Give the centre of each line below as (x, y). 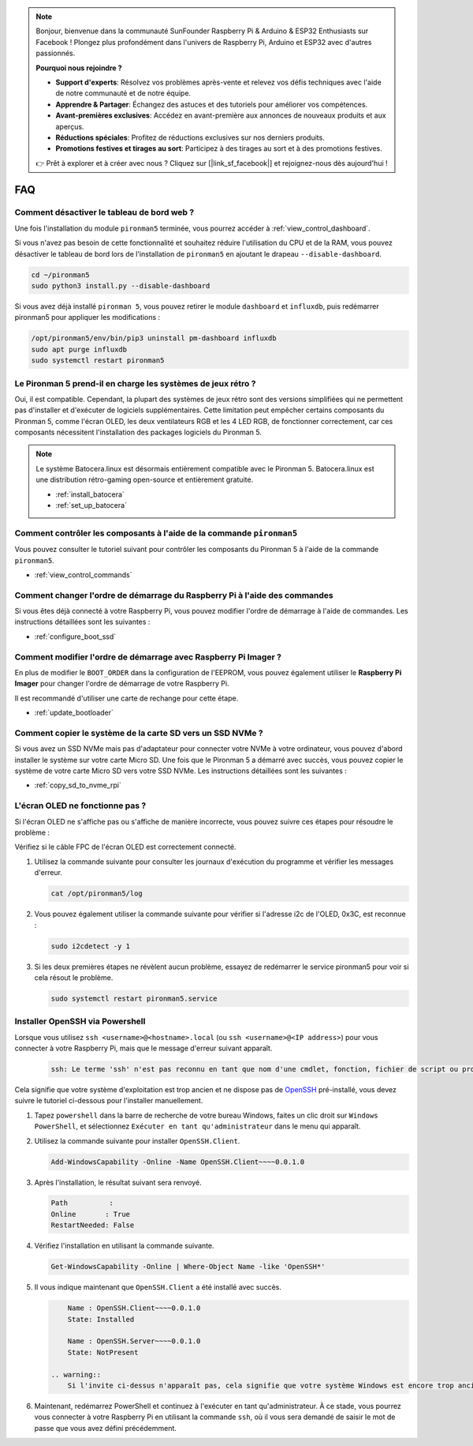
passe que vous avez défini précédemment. (106, 1428)
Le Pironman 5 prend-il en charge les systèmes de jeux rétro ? (135, 383)
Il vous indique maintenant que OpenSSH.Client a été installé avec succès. (158, 1287)
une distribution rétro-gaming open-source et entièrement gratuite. (145, 480)
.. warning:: (76, 1375)
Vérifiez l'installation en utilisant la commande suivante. (124, 1246)
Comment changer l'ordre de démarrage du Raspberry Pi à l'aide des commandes (174, 595)
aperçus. (70, 126)
